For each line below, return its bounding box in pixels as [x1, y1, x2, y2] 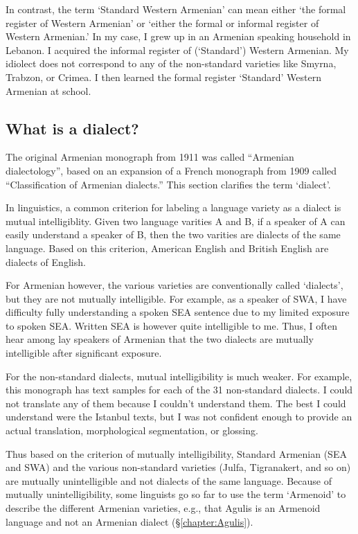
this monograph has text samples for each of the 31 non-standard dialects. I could [6, 382, 353, 397]
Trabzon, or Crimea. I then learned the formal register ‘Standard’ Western [6, 69, 321, 84]
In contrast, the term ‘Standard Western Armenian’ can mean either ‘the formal [6, 2, 346, 16]
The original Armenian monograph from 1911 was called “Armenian [6, 150, 294, 164]
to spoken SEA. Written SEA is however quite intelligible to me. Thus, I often [6, 318, 338, 332]
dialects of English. [6, 254, 86, 269]
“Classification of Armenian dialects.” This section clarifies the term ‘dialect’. [6, 177, 331, 191]
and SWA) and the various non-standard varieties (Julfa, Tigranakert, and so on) [6, 460, 351, 474]
